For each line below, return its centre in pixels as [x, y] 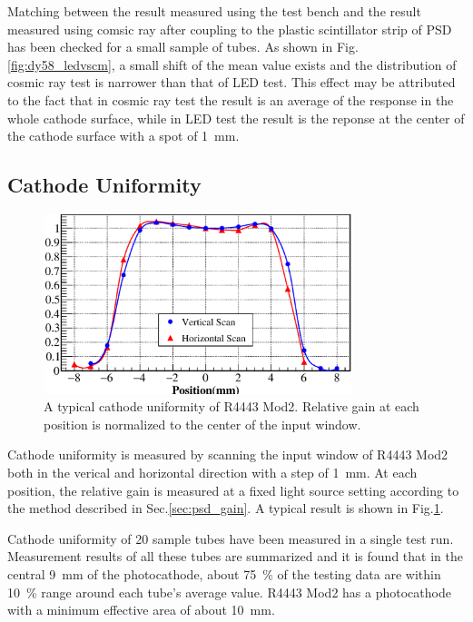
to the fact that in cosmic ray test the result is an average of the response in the [231, 99]
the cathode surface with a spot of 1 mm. [123, 136]
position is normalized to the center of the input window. [202, 424]
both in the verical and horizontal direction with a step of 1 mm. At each [212, 472]
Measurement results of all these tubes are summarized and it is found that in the [235, 556]
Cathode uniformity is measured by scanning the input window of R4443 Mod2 [228, 454]
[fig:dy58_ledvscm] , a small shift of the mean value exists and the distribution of [232, 64]
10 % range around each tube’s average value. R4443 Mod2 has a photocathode [229, 592]
